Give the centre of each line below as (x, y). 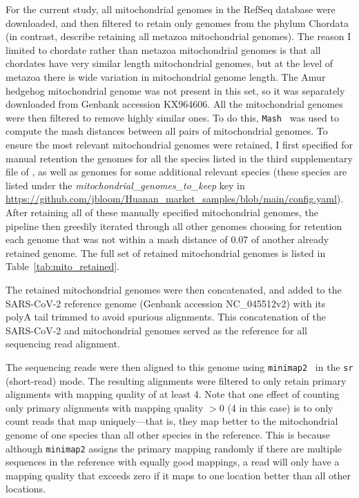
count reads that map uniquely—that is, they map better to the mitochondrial (172, 421)
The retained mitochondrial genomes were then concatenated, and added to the (174, 289)
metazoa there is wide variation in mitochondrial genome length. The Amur (166, 76)
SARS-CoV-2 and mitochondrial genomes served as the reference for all (156, 330)
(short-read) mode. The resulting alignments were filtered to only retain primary (176, 380)
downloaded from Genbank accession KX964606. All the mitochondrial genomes (174, 104)
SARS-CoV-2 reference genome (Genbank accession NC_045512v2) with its (166, 303)
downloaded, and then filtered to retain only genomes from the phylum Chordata (177, 22)
